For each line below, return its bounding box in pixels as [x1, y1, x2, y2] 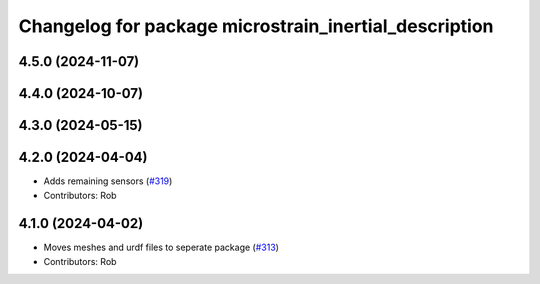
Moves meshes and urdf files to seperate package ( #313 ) [43, 241, 280, 254]
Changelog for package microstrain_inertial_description [18, 15, 494, 37]
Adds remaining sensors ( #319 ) [43, 175, 173, 187]
